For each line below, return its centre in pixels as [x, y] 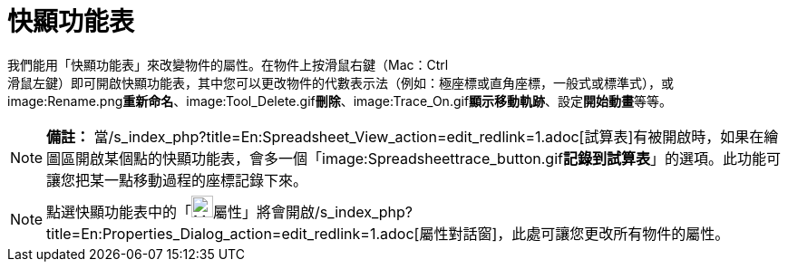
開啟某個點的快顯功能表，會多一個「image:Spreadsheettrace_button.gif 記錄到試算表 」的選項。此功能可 [428, 158]
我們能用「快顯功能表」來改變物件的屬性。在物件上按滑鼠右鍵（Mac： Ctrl [228, 64]
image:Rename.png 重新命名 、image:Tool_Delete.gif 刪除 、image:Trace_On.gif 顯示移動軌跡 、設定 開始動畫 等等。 [340, 101]
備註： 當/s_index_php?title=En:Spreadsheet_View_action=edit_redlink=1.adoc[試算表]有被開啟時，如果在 [405, 136]
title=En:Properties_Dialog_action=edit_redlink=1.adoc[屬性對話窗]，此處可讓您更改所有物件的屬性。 [388, 233]
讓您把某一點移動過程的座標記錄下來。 [177, 180]
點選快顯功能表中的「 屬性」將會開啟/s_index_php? [230, 211]
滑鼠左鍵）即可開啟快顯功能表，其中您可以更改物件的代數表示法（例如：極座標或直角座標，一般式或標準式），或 [340, 82]
